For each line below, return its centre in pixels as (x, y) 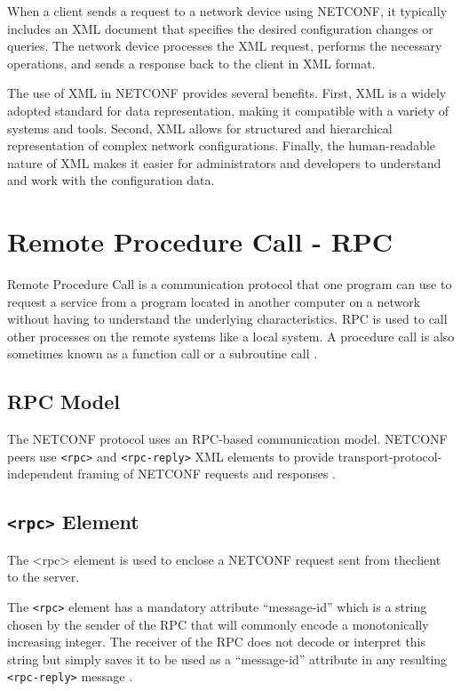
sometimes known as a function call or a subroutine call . (163, 354)
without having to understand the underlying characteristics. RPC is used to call (227, 319)
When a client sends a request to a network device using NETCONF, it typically (227, 11)
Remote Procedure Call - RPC (200, 241)
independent (40, 474)
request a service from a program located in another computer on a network (214, 301)
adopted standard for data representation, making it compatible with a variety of (228, 110)
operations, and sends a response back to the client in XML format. (191, 63)
